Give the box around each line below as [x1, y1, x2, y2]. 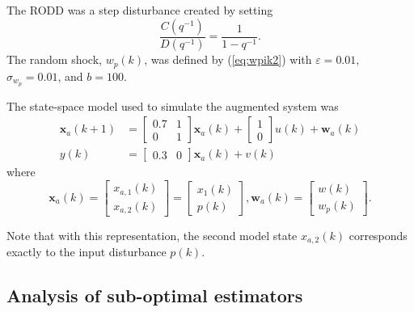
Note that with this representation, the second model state [6, 227, 298, 243]
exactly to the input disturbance [6, 243, 167, 260]
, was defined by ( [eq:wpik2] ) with [144, 51, 312, 68]
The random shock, [6, 51, 102, 68]
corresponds [349, 227, 408, 243]
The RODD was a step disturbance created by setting [6, 2, 273, 18]
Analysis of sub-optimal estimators [6, 283, 303, 308]
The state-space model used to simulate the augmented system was [6, 97, 339, 114]
